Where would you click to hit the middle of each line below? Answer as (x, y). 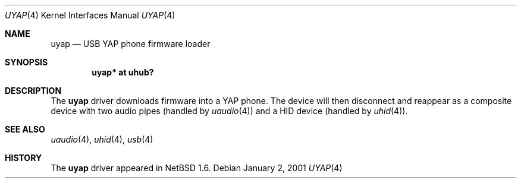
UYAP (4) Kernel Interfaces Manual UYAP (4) (90, 15)
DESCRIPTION (33, 91)
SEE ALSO (25, 129)
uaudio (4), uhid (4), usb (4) (102, 139)
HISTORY (23, 158)
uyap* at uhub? (123, 72)
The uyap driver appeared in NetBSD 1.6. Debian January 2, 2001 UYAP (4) (197, 168)
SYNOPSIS (26, 62)
